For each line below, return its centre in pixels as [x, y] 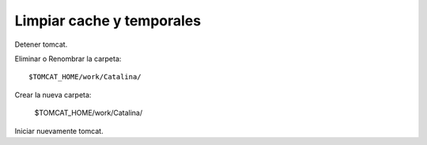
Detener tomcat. [41, 44]
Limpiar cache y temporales [108, 21]
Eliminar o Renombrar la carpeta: [68, 59]
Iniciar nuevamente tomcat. [59, 131]
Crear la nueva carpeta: [53, 94]
